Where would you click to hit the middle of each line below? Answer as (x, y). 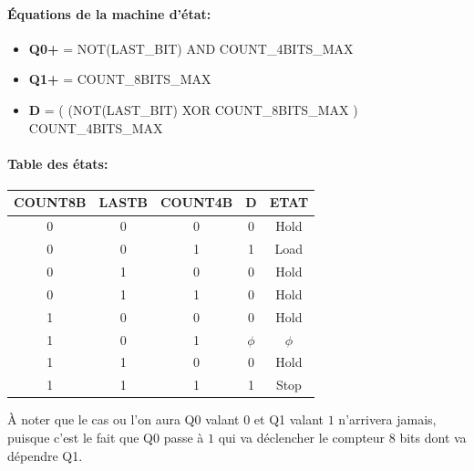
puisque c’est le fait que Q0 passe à (106, 437)
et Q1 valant (289, 419)
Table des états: (58, 163)
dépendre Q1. (45, 455)
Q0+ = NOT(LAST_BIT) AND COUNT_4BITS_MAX (191, 48)
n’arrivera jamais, (387, 419)
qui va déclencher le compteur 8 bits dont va (342, 437)
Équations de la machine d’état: (109, 13)
